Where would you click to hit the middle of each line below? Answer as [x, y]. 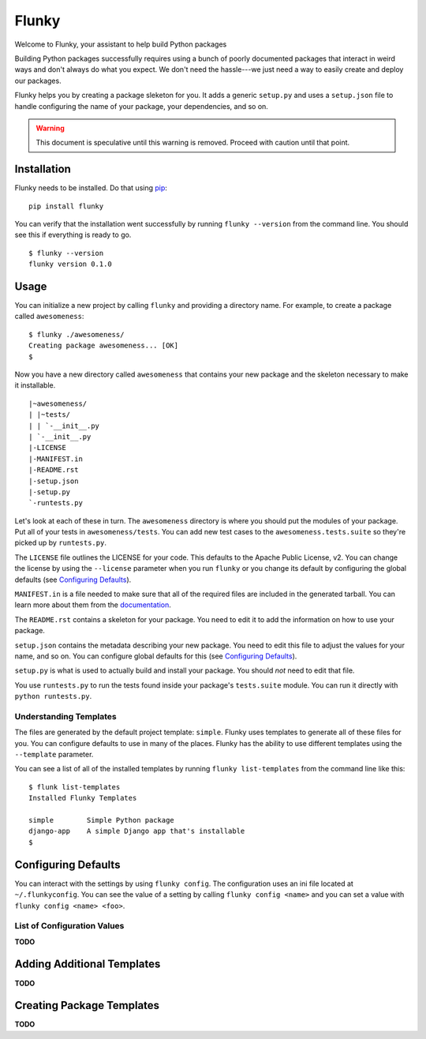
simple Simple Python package [102, 820]
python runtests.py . [53, 696]
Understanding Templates [66, 716]
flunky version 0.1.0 [70, 264]
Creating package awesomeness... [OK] [104, 346]
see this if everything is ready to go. [73, 235]
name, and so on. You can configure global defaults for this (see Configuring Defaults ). [156, 656]
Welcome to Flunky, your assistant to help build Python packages [121, 44]
